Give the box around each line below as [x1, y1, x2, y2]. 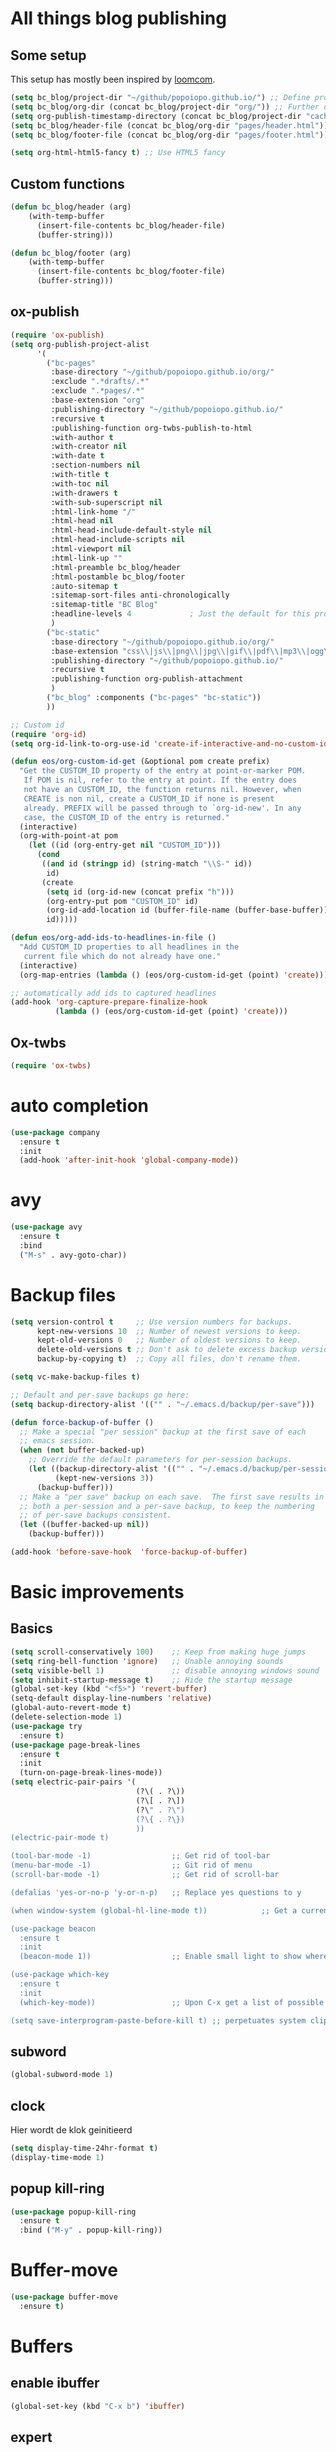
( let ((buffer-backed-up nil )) [19, 1520, 150, 1530]
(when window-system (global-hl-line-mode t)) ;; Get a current [10, 1905, 333, 1916]
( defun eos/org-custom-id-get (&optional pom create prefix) [10, 757, 271, 767]
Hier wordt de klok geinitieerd [10, 2124, 133, 2136]
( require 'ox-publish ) [10, 330, 105, 340]
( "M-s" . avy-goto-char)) [19, 1250, 128, 1260]
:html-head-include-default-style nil [50, 525, 213, 536]
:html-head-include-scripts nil [50, 535, 186, 545]
